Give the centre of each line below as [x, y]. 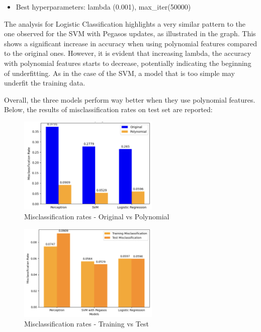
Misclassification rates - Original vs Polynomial [97, 216]
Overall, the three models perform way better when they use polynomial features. [130, 99]
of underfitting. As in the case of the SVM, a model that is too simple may [119, 73]
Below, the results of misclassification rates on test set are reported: [108, 109]
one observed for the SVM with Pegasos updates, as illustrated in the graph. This [130, 33]
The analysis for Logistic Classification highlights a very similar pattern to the [125, 23]
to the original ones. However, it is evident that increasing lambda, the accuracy [128, 53]
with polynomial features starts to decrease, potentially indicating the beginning [128, 63]
